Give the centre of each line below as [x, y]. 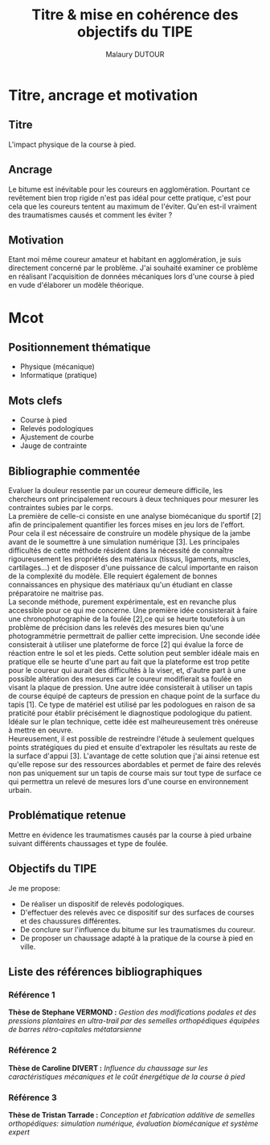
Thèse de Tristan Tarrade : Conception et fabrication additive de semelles [132, 1114]
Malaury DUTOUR [135, 54]
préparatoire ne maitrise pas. [56, 593]
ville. [28, 946]
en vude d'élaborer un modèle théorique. [76, 285]
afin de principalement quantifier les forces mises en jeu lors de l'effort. [127, 525]
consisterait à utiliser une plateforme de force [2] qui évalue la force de [126, 645]
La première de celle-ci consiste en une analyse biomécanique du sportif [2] [135, 516]
